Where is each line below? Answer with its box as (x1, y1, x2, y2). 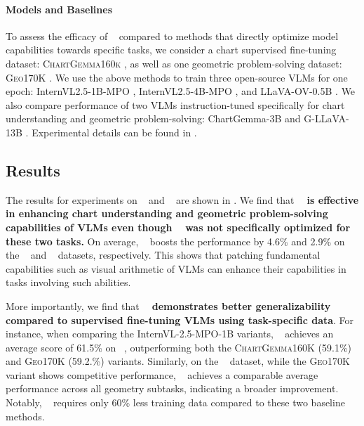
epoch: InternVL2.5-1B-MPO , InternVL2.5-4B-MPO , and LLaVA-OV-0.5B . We (6, 84, 356, 98)
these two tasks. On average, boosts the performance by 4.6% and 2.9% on (6, 233, 345, 248)
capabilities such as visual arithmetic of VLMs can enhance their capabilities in (6, 261, 346, 276)
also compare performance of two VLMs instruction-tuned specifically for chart (6, 97, 345, 112)
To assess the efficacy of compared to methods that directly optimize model (6, 28, 339, 43)
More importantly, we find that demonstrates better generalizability (6, 298, 331, 313)
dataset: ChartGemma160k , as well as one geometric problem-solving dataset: (6, 56, 342, 70)
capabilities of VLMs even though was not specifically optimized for (6, 219, 351, 234)
